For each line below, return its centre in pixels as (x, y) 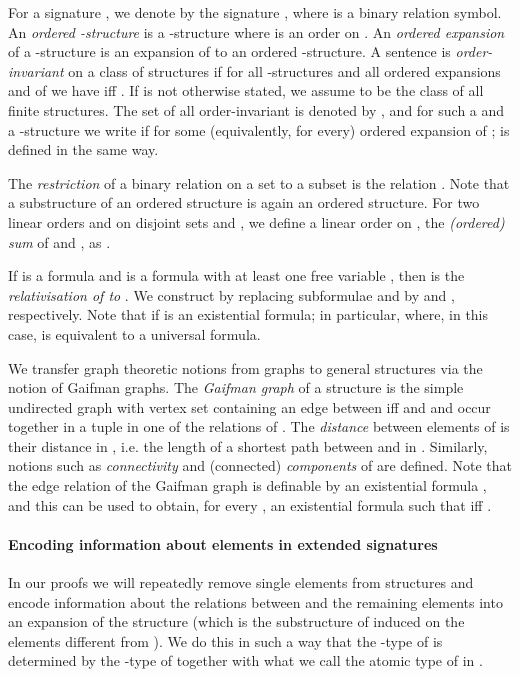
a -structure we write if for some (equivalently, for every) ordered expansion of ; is (259, 129)
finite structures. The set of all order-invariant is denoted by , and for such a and (256, 109)
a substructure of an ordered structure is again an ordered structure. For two (244, 202)
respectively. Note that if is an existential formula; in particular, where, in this (248, 314)
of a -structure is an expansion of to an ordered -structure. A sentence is (229, 51)
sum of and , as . (59, 241)
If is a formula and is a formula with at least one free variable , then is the (236, 275)
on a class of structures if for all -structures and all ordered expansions (284, 70)
